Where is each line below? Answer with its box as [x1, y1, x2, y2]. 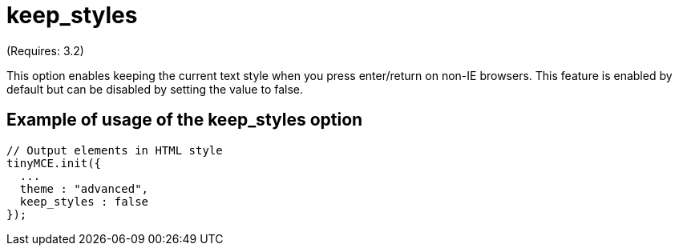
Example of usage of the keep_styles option [6, 110, 363, 130]
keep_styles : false [19, 194, 149, 208]
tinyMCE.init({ [6, 156, 102, 170]
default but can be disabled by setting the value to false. [6, 82, 304, 96]
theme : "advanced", [19, 182, 149, 195]
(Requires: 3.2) [6, 43, 84, 58]
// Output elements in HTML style [6, 143, 223, 157]
